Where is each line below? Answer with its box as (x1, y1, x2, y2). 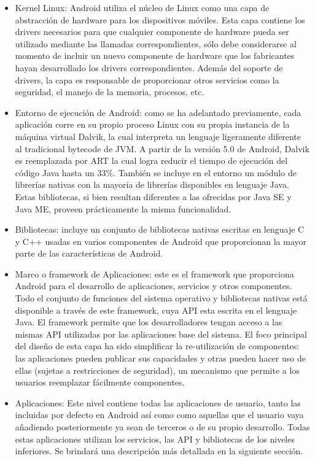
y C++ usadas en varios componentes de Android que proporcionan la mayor (15, 234, 306, 247)
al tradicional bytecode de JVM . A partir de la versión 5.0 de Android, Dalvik (15, 142, 309, 155)
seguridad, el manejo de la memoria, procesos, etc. (15, 85, 204, 98)
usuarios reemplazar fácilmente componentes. (15, 376, 185, 389)
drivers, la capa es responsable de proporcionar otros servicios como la (15, 73, 279, 86)
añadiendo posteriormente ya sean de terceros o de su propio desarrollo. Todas (15, 420, 310, 433)
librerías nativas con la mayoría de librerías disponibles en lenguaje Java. (15, 178, 289, 191)
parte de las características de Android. (15, 247, 163, 260)
